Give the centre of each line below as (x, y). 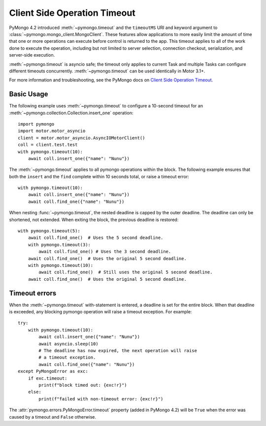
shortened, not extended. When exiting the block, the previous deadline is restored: (94, 220)
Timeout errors (33, 293)
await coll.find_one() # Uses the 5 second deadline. (96, 238)
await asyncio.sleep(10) (68, 344)
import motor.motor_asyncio (52, 131)
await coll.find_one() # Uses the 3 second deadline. (105, 252)
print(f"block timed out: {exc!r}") (83, 385)
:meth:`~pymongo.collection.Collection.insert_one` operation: (71, 113)
